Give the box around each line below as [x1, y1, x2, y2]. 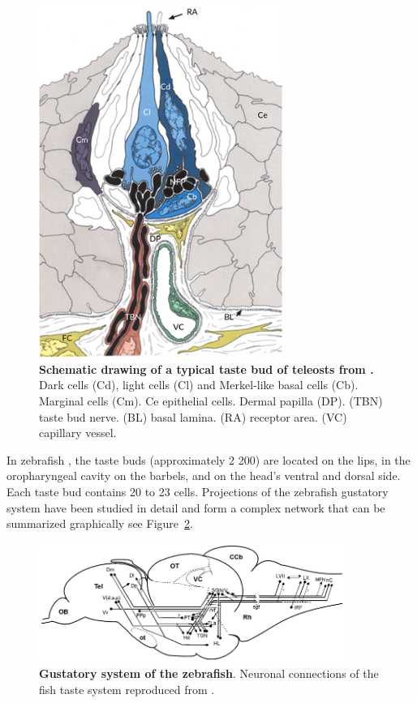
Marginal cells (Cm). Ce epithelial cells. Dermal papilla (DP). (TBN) [39, 392, 383, 409]
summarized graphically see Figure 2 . [6, 515, 193, 532]
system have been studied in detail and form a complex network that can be [6, 499, 385, 516]
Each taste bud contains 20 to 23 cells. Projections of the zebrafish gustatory [6, 482, 389, 499]
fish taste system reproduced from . [39, 680, 215, 697]
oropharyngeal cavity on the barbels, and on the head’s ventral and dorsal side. [6, 467, 401, 484]
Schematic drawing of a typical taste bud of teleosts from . [39, 360, 374, 377]
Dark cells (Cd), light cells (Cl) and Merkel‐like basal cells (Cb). [39, 376, 359, 393]
